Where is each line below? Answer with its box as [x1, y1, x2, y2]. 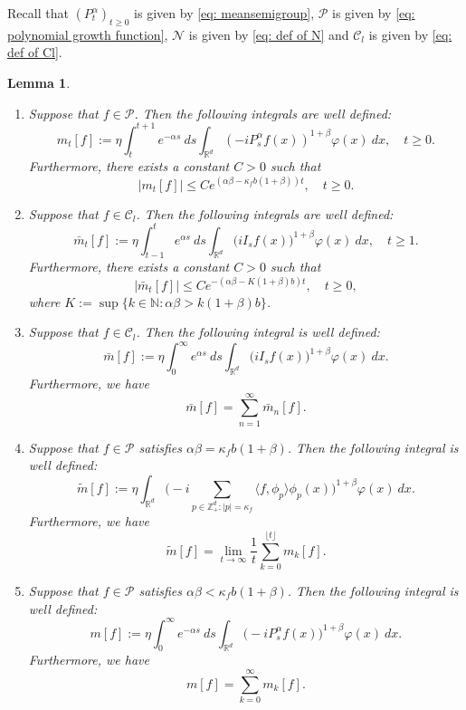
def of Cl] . [7, 43, 62, 62]
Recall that [7, 4, 69, 22]
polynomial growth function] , [7, 24, 168, 43]
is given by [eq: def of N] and [188, 24, 349, 43]
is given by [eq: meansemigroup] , [134, 4, 315, 22]
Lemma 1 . [7, 72, 71, 91]
